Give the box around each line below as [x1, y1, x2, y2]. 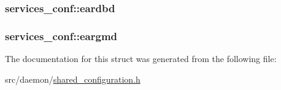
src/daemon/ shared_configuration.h [5, 72, 140, 85]
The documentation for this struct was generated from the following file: [5, 52, 277, 65]
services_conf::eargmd [5, 28, 118, 43]
